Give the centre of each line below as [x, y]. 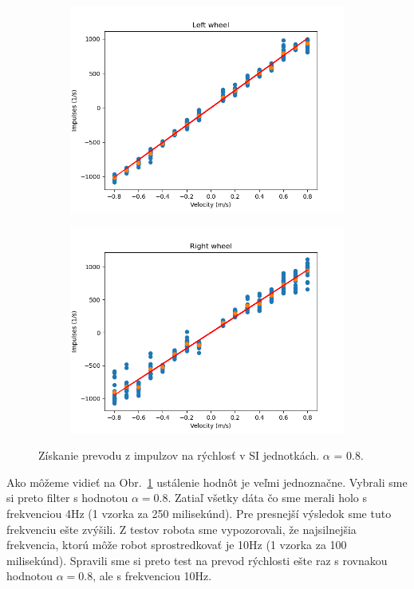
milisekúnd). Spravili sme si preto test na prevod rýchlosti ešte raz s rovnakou [197, 560]
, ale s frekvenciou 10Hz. [152, 576]
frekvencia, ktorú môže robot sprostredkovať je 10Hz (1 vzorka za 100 [177, 545]
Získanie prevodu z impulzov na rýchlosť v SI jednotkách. [179, 455]
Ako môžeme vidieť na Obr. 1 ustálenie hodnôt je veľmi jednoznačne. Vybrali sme [207, 482]
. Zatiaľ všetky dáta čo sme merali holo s [268, 498]
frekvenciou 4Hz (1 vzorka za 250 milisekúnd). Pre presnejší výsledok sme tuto [199, 513]
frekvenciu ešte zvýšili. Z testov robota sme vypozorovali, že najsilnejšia [181, 529]
